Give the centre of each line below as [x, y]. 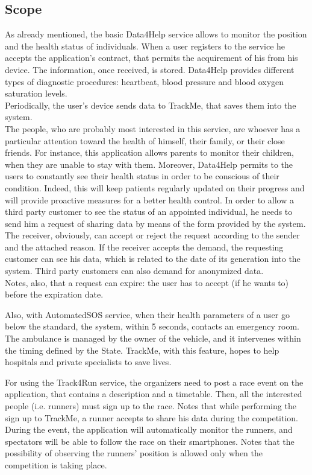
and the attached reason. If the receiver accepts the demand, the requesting [144, 247]
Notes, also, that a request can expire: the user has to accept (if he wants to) [147, 282]
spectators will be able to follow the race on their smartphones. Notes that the [150, 441]
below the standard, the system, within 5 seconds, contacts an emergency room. [152, 326]
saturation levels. [36, 93]
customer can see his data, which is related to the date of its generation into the [153, 259]
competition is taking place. [56, 464]
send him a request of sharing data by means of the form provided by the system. [155, 223]
